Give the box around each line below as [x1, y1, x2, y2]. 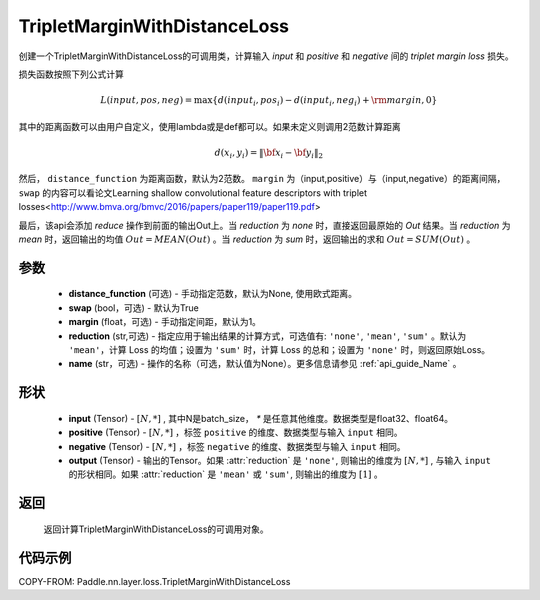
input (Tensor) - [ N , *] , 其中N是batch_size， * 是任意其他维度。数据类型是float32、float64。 [68, 412, 454, 424]
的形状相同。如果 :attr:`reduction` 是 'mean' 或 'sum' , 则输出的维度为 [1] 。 [68, 468, 384, 480]
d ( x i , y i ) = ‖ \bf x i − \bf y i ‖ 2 [214, 146, 324, 160]
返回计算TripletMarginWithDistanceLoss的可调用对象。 [43, 523, 269, 535]
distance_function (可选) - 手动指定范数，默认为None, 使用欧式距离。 [68, 288, 358, 300]
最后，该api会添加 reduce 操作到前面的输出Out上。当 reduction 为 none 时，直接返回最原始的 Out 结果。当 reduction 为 [18, 219, 511, 231]
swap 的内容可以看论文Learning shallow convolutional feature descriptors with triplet [18, 186, 368, 199]
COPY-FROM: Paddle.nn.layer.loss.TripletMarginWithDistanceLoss [18, 575, 291, 587]
